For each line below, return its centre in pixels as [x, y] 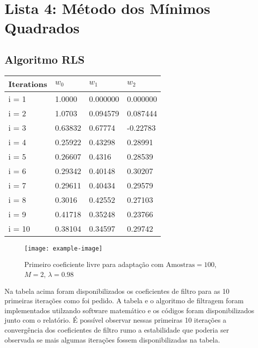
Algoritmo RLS [45, 59]
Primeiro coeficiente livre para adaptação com [94, 264]
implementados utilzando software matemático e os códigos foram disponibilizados [129, 310]
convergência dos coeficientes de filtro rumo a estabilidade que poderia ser [117, 329]
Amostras [180, 265]
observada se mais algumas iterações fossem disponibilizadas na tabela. [112, 339]
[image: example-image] [64, 248]
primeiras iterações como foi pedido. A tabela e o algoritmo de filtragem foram [124, 301]
